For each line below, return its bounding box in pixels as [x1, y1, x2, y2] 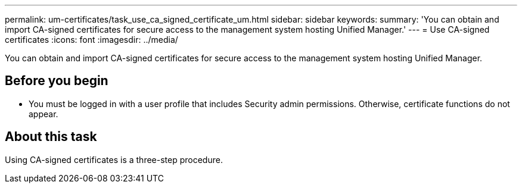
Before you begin [5, 73, 108, 89]
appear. [29, 108, 58, 119]
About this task [5, 129, 97, 145]
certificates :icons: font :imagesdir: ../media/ [5, 35, 178, 45]
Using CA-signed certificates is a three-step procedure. [5, 154, 223, 165]
